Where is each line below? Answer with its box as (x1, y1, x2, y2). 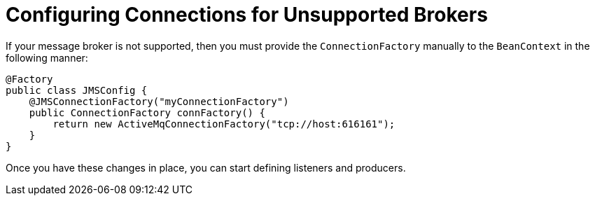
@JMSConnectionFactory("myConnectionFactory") (29, 95, 289, 107)
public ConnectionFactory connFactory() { (29, 106, 265, 118)
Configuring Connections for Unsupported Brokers (6, 3, 488, 27)
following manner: (6, 51, 88, 64)
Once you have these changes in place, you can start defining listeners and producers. (6, 161, 406, 174)
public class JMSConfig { (6, 84, 148, 96)
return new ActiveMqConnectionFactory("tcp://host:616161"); (52, 118, 395, 130)
